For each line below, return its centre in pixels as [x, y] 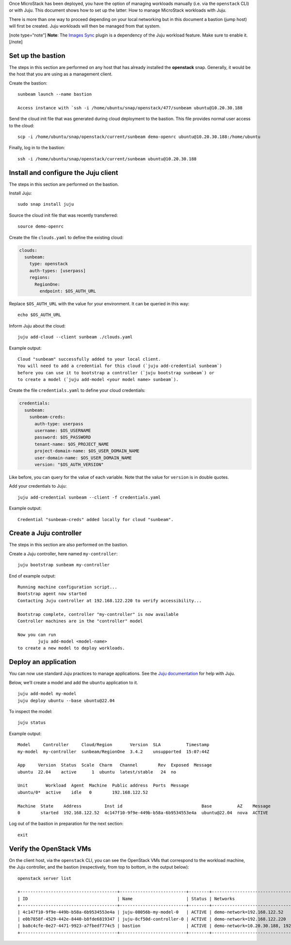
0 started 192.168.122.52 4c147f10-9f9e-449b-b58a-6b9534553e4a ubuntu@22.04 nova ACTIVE [143, 813]
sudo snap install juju [46, 204]
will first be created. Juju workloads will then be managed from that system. [85, 26]
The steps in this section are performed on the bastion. [64, 184]
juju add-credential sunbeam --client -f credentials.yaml [89, 497]
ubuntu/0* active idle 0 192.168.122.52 [83, 792]
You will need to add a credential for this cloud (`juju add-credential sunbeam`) [120, 366]
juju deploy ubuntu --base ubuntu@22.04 [66, 700]
